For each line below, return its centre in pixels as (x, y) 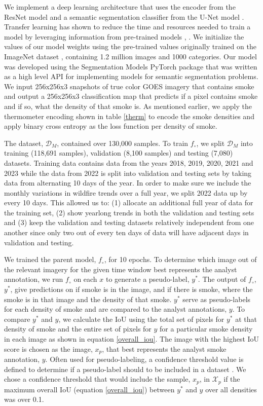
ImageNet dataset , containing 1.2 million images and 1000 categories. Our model (130, 56)
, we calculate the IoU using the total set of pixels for (141, 319)
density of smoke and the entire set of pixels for (78, 329)
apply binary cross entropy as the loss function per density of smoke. (111, 126)
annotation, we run (34, 279)
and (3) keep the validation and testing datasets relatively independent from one (129, 222)
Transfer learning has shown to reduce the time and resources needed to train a (127, 27)
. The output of (222, 279)
